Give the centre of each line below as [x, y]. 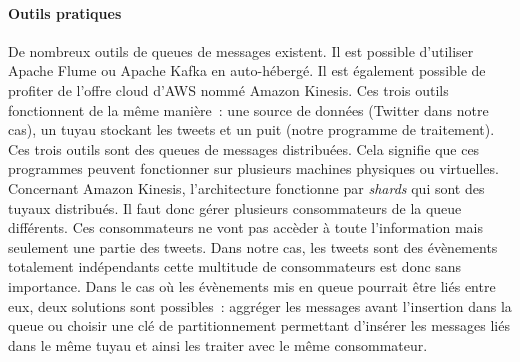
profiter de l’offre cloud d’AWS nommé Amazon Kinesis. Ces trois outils [228, 89]
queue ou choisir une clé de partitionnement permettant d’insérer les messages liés [259, 325]
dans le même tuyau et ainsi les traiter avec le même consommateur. [218, 344]
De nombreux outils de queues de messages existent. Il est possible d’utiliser [241, 50]
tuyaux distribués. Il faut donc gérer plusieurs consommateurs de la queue [235, 207]
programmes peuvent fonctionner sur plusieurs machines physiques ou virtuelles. [253, 168]
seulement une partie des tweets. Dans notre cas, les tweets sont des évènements [253, 246]
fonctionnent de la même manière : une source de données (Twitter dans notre [248, 109]
